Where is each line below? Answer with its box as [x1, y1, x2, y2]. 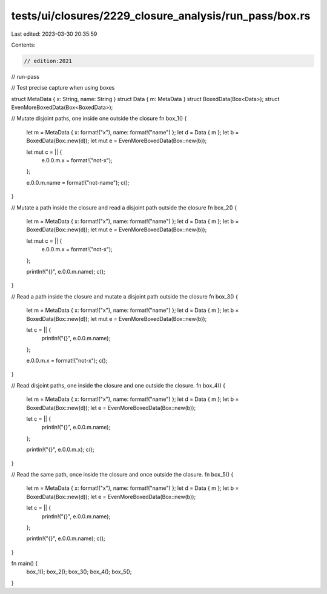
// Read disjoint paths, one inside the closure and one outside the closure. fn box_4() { [11, 381, 226, 389]
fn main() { [11, 560, 38, 567]
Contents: [11, 41, 36, 48]
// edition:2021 [24, 58, 73, 64]
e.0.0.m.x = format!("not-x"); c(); [26, 357, 108, 365]
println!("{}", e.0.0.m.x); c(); [26, 446, 94, 454]
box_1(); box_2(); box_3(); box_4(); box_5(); [26, 568, 132, 575]
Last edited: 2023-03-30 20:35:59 [11, 30, 97, 38]
